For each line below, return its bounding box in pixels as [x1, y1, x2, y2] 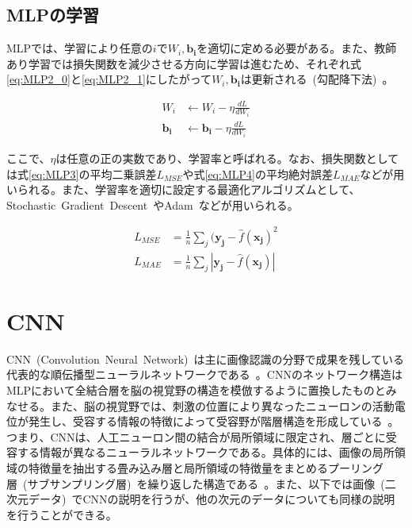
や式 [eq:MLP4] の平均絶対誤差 [182, 165, 333, 182]
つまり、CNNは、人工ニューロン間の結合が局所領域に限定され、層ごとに [6, 428, 386, 445]
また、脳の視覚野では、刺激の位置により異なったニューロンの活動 [50, 397, 395, 414]
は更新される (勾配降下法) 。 [240, 71, 394, 87]
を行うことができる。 [6, 506, 117, 522]
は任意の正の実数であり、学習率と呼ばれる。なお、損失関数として [55, 150, 399, 167]
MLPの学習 [6, 2, 99, 27]
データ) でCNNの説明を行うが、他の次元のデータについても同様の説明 [28, 491, 395, 507]
